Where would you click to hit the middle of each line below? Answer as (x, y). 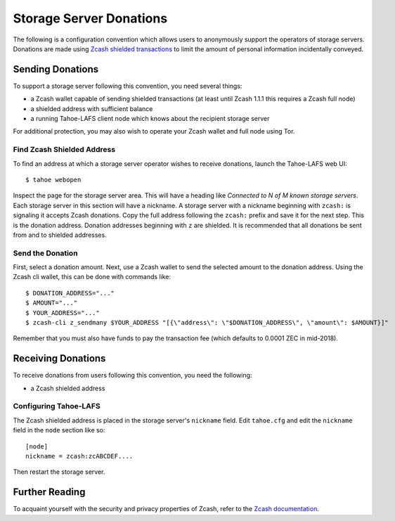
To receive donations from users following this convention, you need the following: (132, 375)
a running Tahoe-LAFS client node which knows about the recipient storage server (150, 119)
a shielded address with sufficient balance (92, 108)
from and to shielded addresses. (60, 235)
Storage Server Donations (90, 18)
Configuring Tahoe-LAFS (57, 406)
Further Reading (49, 492)
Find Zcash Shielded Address (64, 150)
